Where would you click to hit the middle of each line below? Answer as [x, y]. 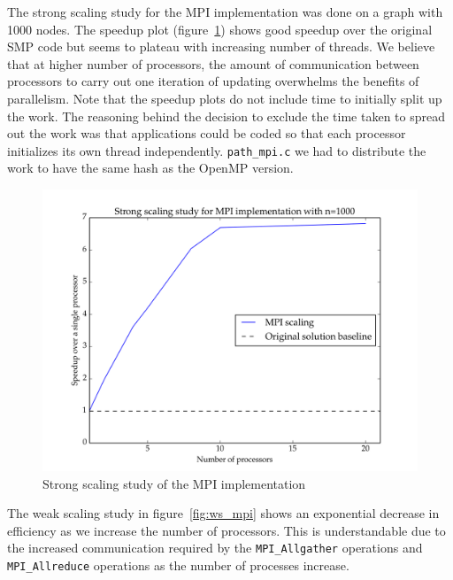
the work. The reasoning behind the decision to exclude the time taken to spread [226, 116]
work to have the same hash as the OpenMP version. [150, 168]
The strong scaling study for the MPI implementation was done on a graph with [225, 12]
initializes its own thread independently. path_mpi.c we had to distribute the [217, 150]
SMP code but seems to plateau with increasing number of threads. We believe [221, 46]
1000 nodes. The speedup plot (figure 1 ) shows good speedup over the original [220, 29]
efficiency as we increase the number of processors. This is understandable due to [226, 530]
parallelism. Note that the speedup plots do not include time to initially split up [225, 98]
